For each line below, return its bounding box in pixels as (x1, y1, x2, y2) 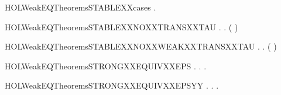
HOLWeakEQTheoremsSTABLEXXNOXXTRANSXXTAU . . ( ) (5, 20, 238, 33)
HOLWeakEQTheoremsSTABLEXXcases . (5, 1, 156, 13)
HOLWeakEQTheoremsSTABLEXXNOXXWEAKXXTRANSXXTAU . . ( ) (5, 40, 277, 52)
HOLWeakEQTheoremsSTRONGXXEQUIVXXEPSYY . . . (5, 79, 219, 92)
